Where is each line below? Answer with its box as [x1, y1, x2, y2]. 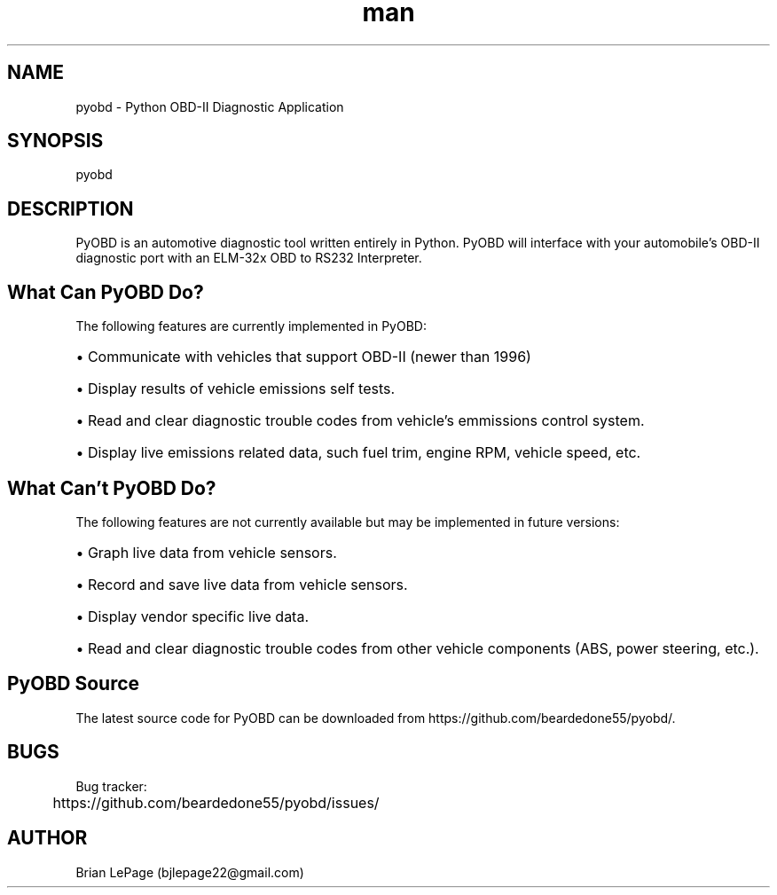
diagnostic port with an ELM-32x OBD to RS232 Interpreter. [75, 250, 422, 266]
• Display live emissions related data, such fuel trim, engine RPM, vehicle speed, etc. [75, 444, 641, 462]
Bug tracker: [75, 778, 147, 794]
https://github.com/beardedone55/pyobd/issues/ [52, 793, 380, 812]
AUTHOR [7, 827, 88, 850]
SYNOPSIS [7, 130, 104, 153]
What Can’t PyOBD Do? [7, 476, 216, 499]
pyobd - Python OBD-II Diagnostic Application [75, 98, 344, 114]
